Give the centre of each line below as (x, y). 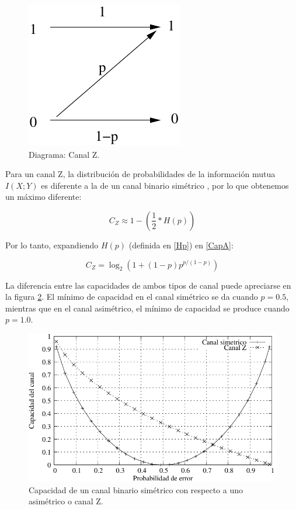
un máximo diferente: (43, 197)
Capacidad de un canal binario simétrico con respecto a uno (136, 489)
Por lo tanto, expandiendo (52, 245)
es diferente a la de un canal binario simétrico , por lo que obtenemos (165, 185)
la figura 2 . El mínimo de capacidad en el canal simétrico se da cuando (132, 297)
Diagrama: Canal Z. (64, 154)
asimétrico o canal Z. (66, 501)
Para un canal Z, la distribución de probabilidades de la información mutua (140, 174)
